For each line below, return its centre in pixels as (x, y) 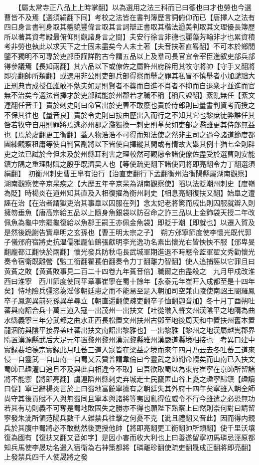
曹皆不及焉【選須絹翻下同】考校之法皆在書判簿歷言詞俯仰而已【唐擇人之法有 (129, 17)
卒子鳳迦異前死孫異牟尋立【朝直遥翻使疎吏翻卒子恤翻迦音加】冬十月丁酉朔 (126, 300)
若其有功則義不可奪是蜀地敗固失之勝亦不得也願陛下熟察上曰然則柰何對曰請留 (129, 408)
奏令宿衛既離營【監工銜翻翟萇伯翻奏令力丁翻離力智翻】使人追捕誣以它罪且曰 (129, 261)
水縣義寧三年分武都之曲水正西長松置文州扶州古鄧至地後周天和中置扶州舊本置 (129, 320)
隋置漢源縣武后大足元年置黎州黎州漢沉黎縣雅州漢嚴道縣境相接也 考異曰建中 (129, 340)
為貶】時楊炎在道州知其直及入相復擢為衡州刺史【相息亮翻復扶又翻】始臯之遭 (129, 193)
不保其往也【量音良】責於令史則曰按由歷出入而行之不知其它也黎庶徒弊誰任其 (129, 115)
